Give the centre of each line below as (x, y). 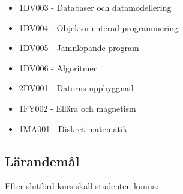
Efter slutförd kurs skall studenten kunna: (82, 186)
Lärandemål (42, 161)
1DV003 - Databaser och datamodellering (95, 7)
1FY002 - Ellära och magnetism (77, 108)
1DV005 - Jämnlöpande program (79, 48)
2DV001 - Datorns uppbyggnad (76, 88)
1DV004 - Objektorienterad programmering (99, 27)
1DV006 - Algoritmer (58, 68)
